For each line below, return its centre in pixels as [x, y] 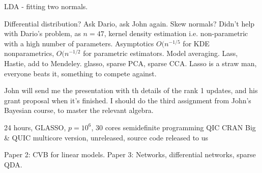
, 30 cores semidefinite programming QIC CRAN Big [173, 127]
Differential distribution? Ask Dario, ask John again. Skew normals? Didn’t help [129, 23]
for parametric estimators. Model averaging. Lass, [161, 53]
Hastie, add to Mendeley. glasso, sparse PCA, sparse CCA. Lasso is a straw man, [130, 63]
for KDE [196, 43]
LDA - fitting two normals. [46, 6]
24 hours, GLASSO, [35, 127]
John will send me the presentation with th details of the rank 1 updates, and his [131, 90]
